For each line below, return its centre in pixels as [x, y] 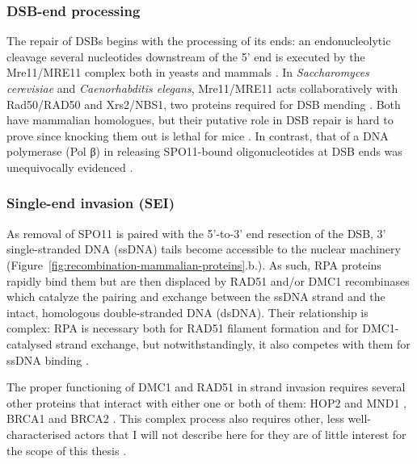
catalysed [29, 343]
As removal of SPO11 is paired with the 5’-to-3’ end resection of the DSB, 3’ [196, 233]
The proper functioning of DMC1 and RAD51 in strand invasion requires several [206, 387]
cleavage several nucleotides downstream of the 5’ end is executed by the [186, 56]
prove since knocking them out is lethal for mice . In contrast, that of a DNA [198, 135]
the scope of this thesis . [67, 450]
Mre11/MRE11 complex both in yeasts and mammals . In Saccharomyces [188, 72]
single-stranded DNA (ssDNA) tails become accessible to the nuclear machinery [204, 249]
